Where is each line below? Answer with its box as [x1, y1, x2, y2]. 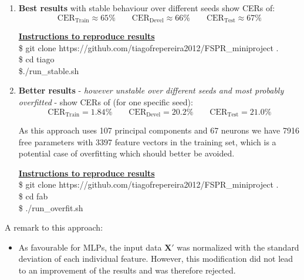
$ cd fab [18, 190, 48, 202]
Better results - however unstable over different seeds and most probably [18, 84, 284, 96]
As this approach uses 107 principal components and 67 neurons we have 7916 [18, 124, 299, 136]
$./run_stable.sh [18, 64, 79, 76]
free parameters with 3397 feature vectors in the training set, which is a [18, 135, 276, 148]
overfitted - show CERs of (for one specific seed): [18, 96, 193, 108]
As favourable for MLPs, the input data [18, 241, 162, 253]
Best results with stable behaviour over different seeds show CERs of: [18, 2, 275, 14]
